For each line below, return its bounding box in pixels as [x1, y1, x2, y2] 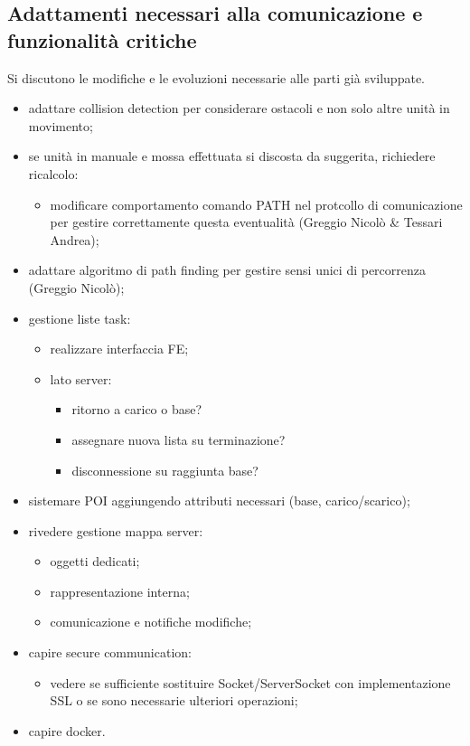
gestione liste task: [28, 308, 131, 327]
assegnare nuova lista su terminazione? [71, 430, 286, 449]
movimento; [28, 116, 93, 135]
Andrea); [50, 230, 99, 249]
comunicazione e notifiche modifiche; [50, 612, 252, 631]
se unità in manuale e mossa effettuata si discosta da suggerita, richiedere [28, 146, 436, 165]
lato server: [50, 369, 112, 388]
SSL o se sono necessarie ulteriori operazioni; [50, 691, 298, 710]
